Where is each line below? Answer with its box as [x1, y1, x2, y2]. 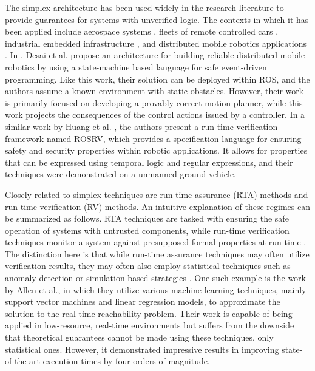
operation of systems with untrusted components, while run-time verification [5, 223, 290, 236]
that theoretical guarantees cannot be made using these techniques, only [5, 331, 274, 344]
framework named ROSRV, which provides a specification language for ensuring [5, 132, 302, 145]
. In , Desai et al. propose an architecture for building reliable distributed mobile [5, 49, 305, 61]
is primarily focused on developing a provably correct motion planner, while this [5, 96, 303, 109]
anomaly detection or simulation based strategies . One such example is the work [5, 271, 306, 284]
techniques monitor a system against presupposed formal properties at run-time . [5, 236, 307, 248]
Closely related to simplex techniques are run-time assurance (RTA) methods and [5, 188, 308, 200]
